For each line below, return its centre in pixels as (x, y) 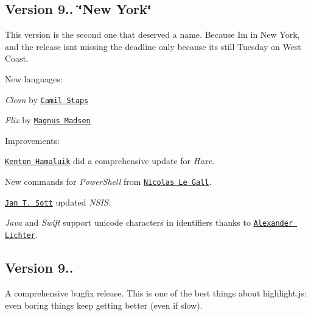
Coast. (17, 58)
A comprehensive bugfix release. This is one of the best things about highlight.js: (156, 293)
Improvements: (32, 140)
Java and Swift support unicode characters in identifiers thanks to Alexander (149, 222)
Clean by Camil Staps (47, 99)
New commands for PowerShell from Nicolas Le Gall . (108, 181)
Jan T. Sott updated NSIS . (58, 202)
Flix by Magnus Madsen (48, 120)
